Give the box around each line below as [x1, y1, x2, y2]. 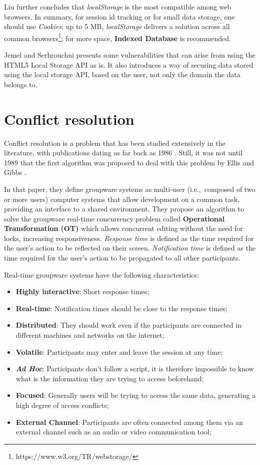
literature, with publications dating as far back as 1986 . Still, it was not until [4, 147, 242, 158]
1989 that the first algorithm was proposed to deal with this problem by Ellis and [4, 157, 254, 167]
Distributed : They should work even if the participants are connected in [15, 320, 241, 330]
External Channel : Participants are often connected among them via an [15, 416, 243, 427]
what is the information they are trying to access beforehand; [15, 373, 204, 383]
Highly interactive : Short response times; [15, 286, 149, 297]
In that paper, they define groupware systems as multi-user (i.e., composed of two [4, 183, 255, 194]
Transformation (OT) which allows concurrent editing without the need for [4, 223, 243, 234]
